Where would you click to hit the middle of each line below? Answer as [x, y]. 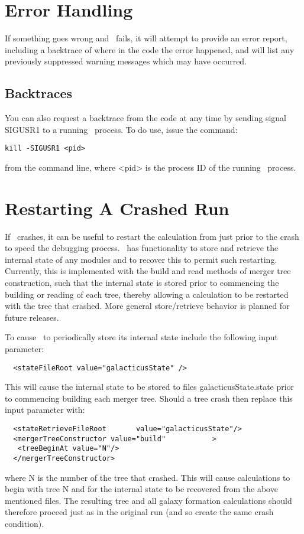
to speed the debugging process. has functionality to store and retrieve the [142, 248]
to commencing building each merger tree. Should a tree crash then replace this [149, 398]
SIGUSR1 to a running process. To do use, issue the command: [121, 129]
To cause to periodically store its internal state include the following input [142, 337]
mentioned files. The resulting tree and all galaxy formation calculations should [148, 500]
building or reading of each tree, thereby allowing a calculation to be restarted [147, 294]
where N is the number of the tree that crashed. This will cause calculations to [148, 477]
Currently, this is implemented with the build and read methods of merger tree [148, 271]
